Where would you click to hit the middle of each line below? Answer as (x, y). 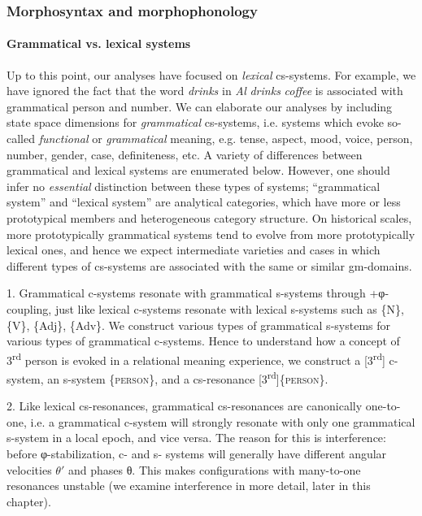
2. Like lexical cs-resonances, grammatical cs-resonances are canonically (185, 406)
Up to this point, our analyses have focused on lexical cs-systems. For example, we (211, 74)
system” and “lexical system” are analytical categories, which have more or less (204, 202)
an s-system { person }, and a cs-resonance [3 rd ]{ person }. (188, 377)
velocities (29, 469)
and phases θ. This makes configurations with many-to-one (214, 469)
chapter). (29, 501)
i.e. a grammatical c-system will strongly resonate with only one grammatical (223, 421)
